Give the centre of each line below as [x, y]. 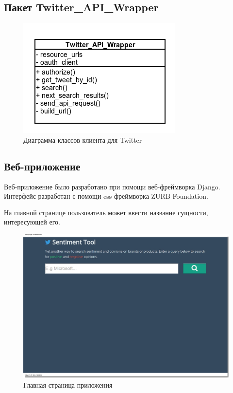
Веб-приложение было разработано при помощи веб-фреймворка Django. [112, 186]
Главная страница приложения [68, 384]
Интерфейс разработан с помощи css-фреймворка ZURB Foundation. [106, 196]
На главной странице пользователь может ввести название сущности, [106, 212]
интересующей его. [32, 222]
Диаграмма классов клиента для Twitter [83, 140]
